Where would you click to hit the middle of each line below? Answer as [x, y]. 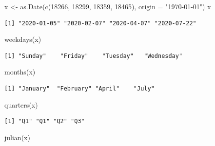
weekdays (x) [23, 39]
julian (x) [17, 137]
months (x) [20, 72]
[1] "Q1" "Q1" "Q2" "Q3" [45, 121]
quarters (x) [21, 104]
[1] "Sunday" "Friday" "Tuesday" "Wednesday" [94, 56]
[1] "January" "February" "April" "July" [79, 88]
